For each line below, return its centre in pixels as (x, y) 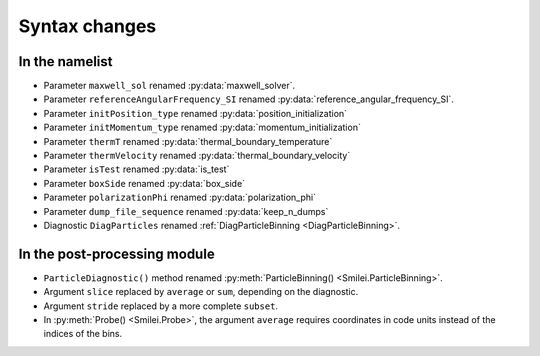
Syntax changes (87, 26)
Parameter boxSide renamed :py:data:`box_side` (144, 183)
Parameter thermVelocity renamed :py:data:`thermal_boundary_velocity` (197, 156)
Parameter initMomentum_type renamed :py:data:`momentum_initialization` (202, 127)
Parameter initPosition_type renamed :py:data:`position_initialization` (195, 113)
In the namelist (66, 61)
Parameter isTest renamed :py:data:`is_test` (136, 169)
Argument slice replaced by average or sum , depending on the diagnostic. (201, 292)
